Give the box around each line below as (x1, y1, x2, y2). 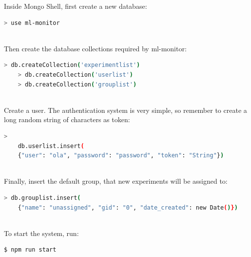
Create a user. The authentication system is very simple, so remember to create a (4, 105, 247, 115)
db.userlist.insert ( (18, 142, 84, 150)
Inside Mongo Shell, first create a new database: (4, 1, 147, 11)
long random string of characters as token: (4, 114, 130, 125)
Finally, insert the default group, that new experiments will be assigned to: (4, 176, 228, 186)
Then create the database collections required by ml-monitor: (4, 43, 187, 53)
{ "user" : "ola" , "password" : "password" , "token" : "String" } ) (18, 152, 224, 159)
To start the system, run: (4, 228, 79, 238)
